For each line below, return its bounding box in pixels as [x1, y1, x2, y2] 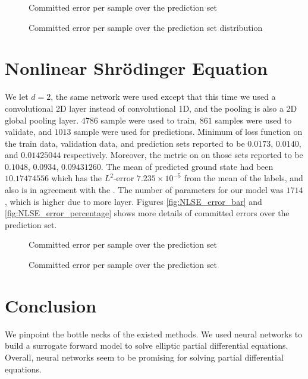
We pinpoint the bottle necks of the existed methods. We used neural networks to [5, 327, 303, 340]
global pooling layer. [5, 113, 79, 126]
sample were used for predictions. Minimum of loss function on [74, 125, 303, 138]
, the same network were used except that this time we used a [51, 90, 276, 103]
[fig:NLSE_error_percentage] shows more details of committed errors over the [5, 207, 290, 219]
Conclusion [5, 293, 97, 317]
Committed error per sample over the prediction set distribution [29, 21, 263, 33]
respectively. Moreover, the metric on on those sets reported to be [63, 149, 303, 161]
